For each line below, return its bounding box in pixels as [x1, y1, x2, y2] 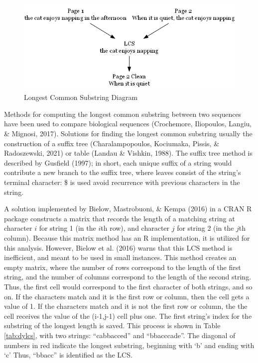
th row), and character [101, 223, 170, 233]
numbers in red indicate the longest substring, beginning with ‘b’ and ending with [4, 340, 255, 350]
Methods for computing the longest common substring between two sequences [4, 108, 242, 119]
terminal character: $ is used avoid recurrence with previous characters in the [4, 177, 240, 187]
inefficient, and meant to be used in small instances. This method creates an [4, 252, 237, 263]
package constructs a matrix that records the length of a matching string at [4, 213, 235, 223]
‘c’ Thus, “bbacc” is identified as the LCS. [4, 350, 132, 360]
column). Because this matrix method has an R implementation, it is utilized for [4, 232, 250, 243]
